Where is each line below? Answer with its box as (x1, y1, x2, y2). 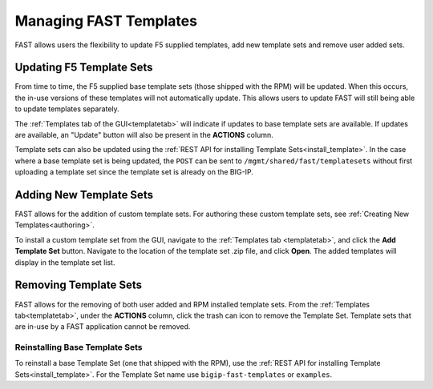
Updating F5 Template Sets (14, 61, 153, 74)
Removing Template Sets (14, 279, 143, 292)
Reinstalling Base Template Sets (14, 342, 143, 353)
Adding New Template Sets (14, 188, 154, 202)
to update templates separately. (14, 104, 119, 114)
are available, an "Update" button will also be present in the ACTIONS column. (14, 130, 273, 140)
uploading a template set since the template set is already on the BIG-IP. (14, 167, 254, 177)
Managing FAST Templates (14, 12, 198, 30)
